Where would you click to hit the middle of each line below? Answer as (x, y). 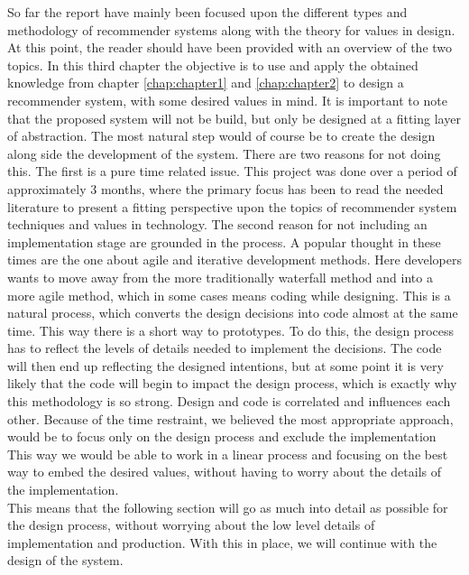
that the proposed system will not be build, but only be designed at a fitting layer (234, 118)
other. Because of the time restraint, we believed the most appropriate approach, (230, 418)
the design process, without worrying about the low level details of (191, 525)
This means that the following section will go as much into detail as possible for (228, 507)
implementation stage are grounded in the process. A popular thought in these (224, 241)
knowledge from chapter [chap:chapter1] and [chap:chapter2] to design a (206, 83)
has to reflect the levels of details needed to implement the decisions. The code (225, 348)
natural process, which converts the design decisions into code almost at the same (233, 313)
